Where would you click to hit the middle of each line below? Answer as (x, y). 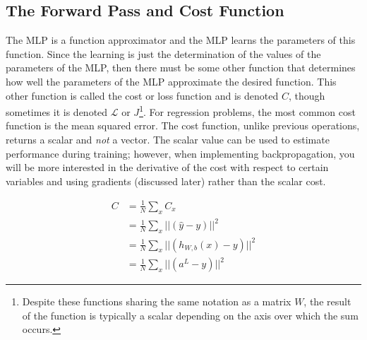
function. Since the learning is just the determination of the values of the (163, 53)
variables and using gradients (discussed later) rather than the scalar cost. (166, 181)
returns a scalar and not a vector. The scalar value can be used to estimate (168, 140)
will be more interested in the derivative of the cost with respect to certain (167, 167)
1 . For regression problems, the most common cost (247, 111)
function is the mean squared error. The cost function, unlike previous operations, (183, 125)
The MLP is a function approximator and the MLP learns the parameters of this (181, 40)
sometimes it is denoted (57, 111)
